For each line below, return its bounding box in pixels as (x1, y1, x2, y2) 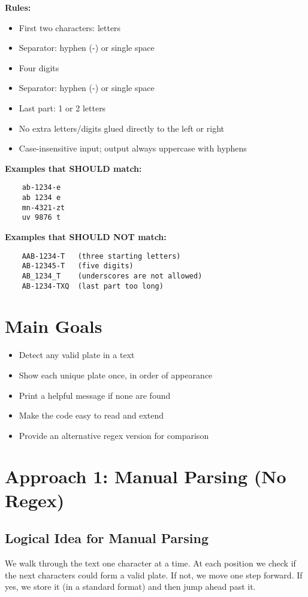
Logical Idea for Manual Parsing (5, 529, 209, 547)
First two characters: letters (19, 21, 121, 34)
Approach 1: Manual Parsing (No (5, 464, 286, 489)
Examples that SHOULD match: (5, 162, 142, 174)
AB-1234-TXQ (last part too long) (22, 281, 164, 290)
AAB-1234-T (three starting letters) (22, 251, 181, 260)
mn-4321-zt (22, 203, 65, 212)
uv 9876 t (22, 213, 61, 222)
